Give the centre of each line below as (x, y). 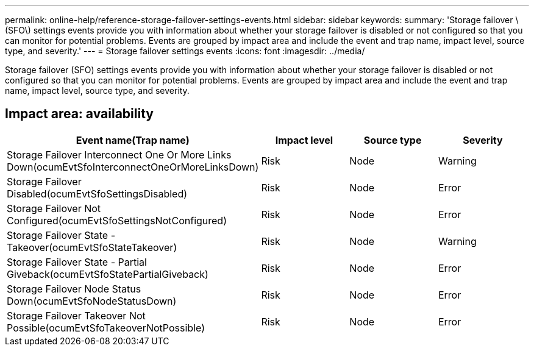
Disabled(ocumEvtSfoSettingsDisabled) (97, 193)
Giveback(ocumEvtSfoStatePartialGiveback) (108, 274)
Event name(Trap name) (133, 140)
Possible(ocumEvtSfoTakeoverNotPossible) (106, 328)
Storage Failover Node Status (74, 289)
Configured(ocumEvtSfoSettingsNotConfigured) (117, 220)
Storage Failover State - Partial (77, 262)
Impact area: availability (79, 114)
